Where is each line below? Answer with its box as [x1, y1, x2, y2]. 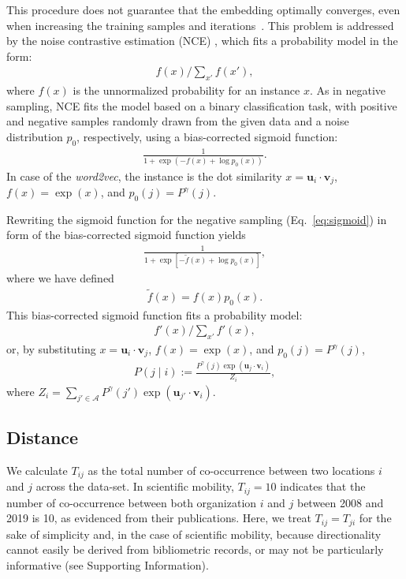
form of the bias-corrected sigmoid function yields [6, 226, 246, 243]
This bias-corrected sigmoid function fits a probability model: [6, 306, 303, 323]
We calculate [6, 461, 68, 478]
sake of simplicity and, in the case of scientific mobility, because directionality [6, 525, 382, 542]
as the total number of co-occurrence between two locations [88, 461, 375, 478]
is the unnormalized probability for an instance [73, 82, 300, 99]
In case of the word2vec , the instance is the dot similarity [6, 167, 282, 184]
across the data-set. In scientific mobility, [35, 478, 234, 495]
